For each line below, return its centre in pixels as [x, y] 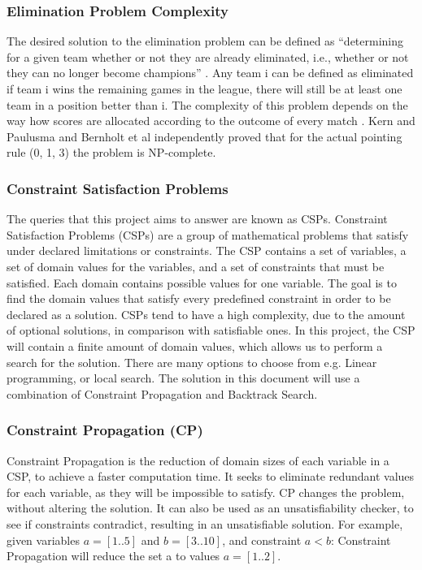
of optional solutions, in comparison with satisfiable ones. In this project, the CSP [211, 330]
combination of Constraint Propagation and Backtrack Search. [162, 393]
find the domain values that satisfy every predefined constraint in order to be [199, 298]
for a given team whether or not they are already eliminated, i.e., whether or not [208, 56]
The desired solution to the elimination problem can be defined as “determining [205, 41]
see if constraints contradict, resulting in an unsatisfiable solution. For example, [205, 523]
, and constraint [262, 540]
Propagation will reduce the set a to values [113, 556]
